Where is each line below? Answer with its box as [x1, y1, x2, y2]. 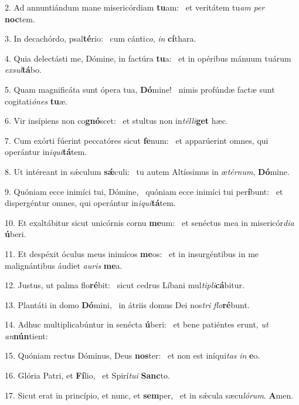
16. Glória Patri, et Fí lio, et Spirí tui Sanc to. [5, 369, 170, 382]
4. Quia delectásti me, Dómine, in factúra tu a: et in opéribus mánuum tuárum [5, 52, 291, 64]
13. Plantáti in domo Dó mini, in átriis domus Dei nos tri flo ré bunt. [5, 298, 250, 310]
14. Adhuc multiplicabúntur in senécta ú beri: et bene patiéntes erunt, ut [5, 318, 269, 330]
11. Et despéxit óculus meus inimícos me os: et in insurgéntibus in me [5, 247, 259, 259]
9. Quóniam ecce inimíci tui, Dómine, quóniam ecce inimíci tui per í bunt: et [5, 185, 283, 197]
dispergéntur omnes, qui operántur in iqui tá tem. [5, 197, 176, 209]
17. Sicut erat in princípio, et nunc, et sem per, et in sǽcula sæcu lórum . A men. [5, 389, 294, 401]
